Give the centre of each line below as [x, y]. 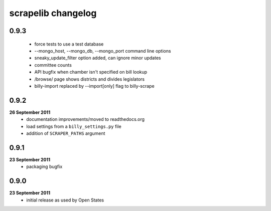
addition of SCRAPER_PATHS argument [66, 133]
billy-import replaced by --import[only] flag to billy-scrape [95, 86]
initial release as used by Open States [65, 200]
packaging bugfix [44, 167]
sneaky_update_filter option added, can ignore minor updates [98, 58]
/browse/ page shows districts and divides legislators [90, 79]
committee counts [53, 65]
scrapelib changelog [53, 13]
